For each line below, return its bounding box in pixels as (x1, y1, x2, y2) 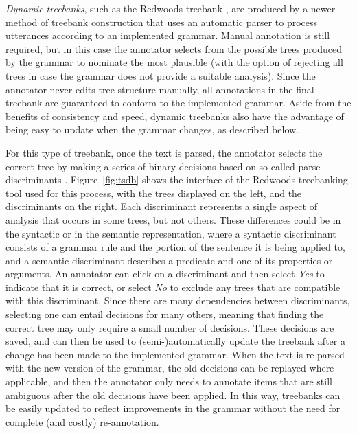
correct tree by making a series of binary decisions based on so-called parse (5, 159, 321, 173)
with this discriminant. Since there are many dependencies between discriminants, (5, 293, 350, 308)
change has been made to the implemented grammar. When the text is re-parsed (5, 347, 345, 361)
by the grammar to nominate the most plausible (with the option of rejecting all (5, 55, 343, 69)
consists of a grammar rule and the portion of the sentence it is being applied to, (5, 240, 345, 254)
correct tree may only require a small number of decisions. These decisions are (5, 320, 334, 334)
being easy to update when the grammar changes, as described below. (5, 122, 299, 137)
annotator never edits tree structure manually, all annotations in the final (5, 82, 314, 96)
